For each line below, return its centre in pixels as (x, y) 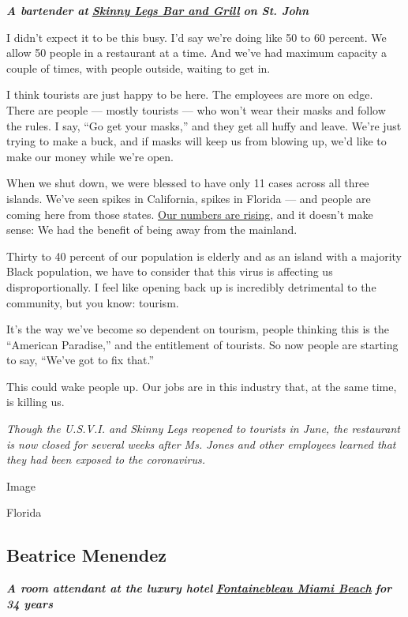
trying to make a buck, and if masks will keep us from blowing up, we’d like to (197, 141)
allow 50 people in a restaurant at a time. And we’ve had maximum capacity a (197, 53)
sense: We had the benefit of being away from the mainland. (152, 229)
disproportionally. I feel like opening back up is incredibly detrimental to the (191, 286)
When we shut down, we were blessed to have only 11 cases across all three (188, 183)
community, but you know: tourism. (93, 302)
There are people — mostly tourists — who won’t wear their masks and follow (196, 109)
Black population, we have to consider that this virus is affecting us (170, 271)
